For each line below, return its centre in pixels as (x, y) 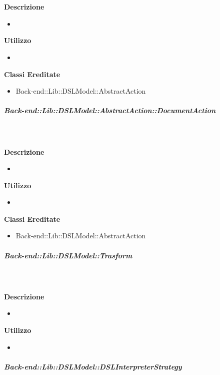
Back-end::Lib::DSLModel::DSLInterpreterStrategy (93, 366)
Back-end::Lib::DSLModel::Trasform (68, 255)
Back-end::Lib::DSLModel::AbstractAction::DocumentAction (110, 110)
